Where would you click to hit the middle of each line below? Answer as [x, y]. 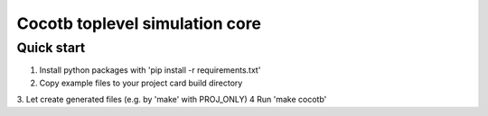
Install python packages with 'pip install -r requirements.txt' [150, 70]
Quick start [51, 48]
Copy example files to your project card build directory [141, 83]
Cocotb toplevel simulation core [139, 23]
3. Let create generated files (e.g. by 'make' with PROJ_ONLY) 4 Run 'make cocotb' [172, 100]
